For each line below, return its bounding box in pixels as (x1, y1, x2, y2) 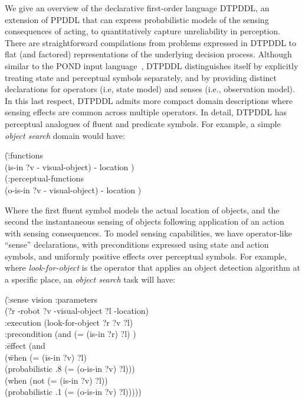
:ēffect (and (5, 339, 45, 352)
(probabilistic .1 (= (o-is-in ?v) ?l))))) (5, 385, 142, 398)
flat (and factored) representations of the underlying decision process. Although (5, 48, 292, 60)
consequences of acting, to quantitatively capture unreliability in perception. (5, 25, 280, 37)
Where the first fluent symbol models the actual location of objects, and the (5, 203, 280, 216)
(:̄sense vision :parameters (5, 293, 98, 305)
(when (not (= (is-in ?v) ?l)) (5, 374, 108, 386)
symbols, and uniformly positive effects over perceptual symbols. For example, (5, 249, 287, 262)
